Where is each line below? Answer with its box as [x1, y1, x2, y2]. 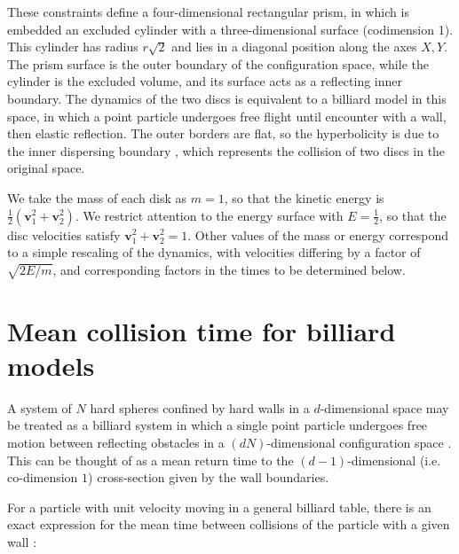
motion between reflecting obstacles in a [7, 433, 225, 451]
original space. [7, 159, 85, 177]
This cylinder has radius [7, 37, 138, 56]
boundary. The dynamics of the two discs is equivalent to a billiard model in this [7, 89, 447, 107]
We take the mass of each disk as [7, 188, 187, 207]
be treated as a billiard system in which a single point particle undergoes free [7, 416, 428, 434]
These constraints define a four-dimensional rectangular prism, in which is [7, 3, 409, 20]
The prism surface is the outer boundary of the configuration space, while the [7, 54, 429, 73]
